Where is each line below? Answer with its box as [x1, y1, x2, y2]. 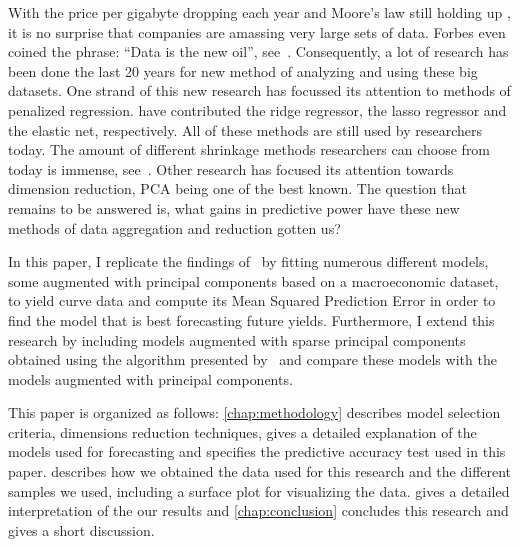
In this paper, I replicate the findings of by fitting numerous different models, [8, 251, 489, 272]
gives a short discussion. [8, 519, 155, 540]
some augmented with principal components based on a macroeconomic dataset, [8, 270, 499, 291]
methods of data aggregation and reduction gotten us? [8, 217, 341, 238]
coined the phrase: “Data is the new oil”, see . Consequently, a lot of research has [8, 41, 509, 62]
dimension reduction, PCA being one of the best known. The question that [8, 178, 467, 199]
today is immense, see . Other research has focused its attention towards [8, 158, 454, 179]
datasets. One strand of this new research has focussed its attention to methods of [8, 80, 511, 101]
